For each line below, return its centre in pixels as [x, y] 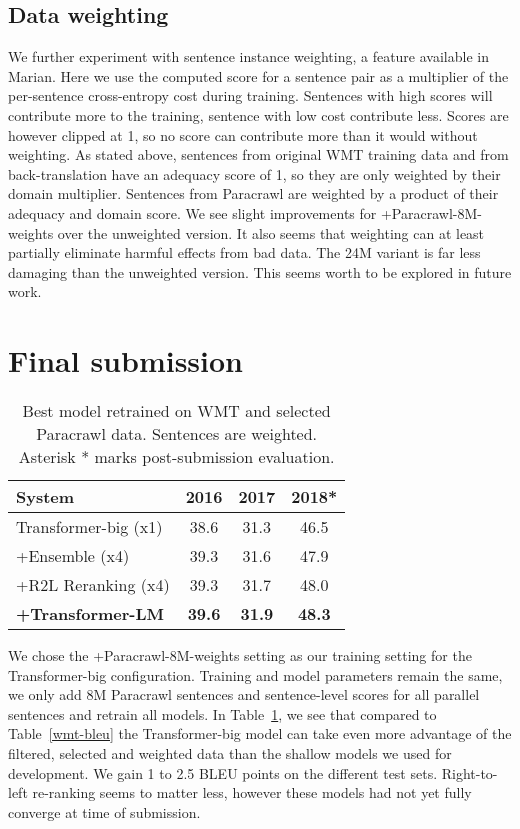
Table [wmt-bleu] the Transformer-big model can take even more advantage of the [260, 733]
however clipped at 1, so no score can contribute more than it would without [243, 134]
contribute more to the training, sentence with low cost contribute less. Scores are [258, 114]
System [45, 497]
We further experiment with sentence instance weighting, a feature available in [248, 56]
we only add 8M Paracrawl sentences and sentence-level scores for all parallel [244, 694]
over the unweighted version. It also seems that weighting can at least [271, 232]
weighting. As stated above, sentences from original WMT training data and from [258, 154]
